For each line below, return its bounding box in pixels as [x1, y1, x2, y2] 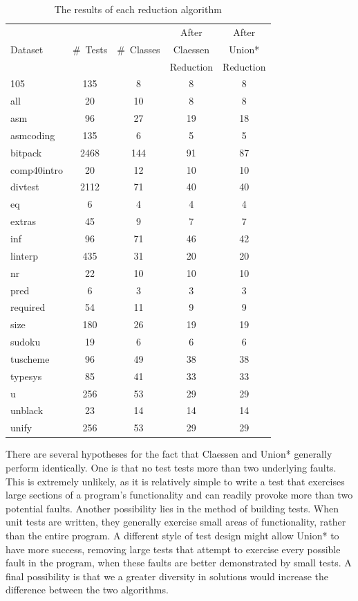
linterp [10, 248, 39, 262]
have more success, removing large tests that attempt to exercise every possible [6, 541, 341, 556]
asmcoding [10, 127, 55, 142]
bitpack [10, 145, 42, 159]
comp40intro [10, 162, 63, 177]
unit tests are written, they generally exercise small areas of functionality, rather [6, 514, 346, 529]
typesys [10, 368, 42, 383]
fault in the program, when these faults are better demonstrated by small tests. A [6, 555, 352, 570]
